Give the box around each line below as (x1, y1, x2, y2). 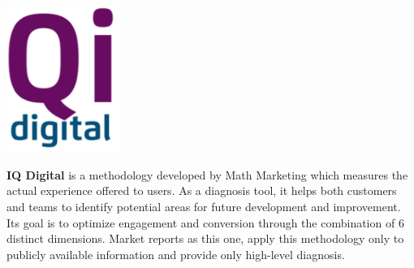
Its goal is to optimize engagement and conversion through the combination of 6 (6, 214, 404, 231)
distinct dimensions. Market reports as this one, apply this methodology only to (6, 230, 404, 247)
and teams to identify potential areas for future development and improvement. (6, 197, 401, 214)
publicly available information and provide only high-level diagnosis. (6, 245, 345, 262)
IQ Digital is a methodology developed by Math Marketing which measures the (6, 166, 408, 183)
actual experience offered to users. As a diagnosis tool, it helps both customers (6, 182, 397, 199)
